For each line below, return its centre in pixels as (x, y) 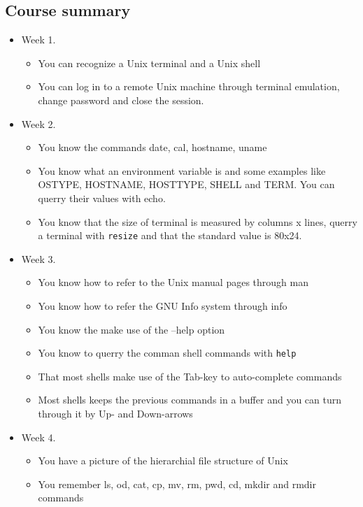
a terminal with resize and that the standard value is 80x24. (170, 235)
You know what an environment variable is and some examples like (182, 170)
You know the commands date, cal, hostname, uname (152, 147)
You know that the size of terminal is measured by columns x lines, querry (198, 221)
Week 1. (38, 40)
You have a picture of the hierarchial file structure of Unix (163, 460)
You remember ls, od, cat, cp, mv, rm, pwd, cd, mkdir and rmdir (177, 484)
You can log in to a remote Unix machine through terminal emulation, (189, 86)
